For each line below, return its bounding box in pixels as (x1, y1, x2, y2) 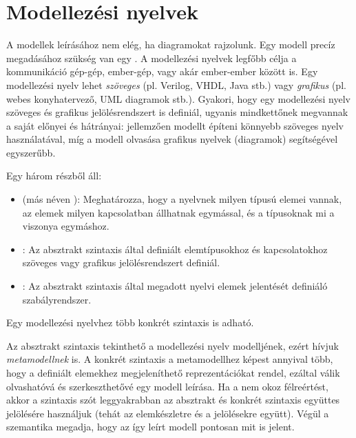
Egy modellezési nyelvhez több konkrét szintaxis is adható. (6, 315, 254, 330)
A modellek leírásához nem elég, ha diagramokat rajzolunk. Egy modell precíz (6, 37, 335, 52)
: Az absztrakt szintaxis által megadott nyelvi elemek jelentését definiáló (22, 279, 328, 293)
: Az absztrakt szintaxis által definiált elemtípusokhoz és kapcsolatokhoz (22, 241, 328, 256)
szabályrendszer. (22, 292, 92, 306)
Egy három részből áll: (6, 168, 102, 183)
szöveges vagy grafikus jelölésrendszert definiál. (22, 255, 220, 270)
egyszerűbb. (6, 145, 56, 159)
